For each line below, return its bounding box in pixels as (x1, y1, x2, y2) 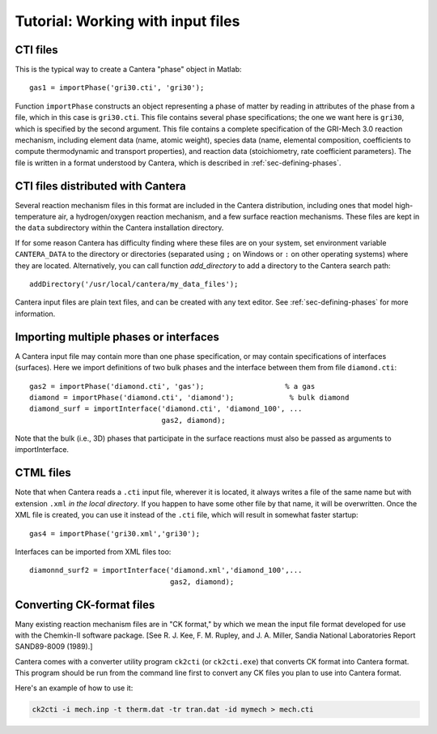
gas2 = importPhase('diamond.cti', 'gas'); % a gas (29, 382, 316, 390)
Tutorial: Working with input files (15, 12, 240, 30)
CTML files (15, 466, 72, 480)
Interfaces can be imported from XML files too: (15, 547, 172, 557)
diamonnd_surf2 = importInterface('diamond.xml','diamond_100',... (29, 565, 303, 575)
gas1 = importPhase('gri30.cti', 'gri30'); (29, 83, 205, 92)
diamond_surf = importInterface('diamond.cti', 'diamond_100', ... (29, 404, 303, 413)
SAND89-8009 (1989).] (15, 642, 93, 651)
